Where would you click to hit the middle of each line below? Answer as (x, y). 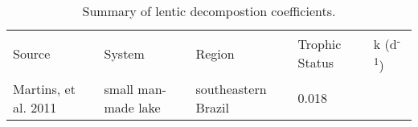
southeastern (231, 88)
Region (215, 53)
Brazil (212, 107)
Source (32, 53)
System (124, 53)
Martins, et (44, 88)
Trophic (320, 44)
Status (316, 63)
